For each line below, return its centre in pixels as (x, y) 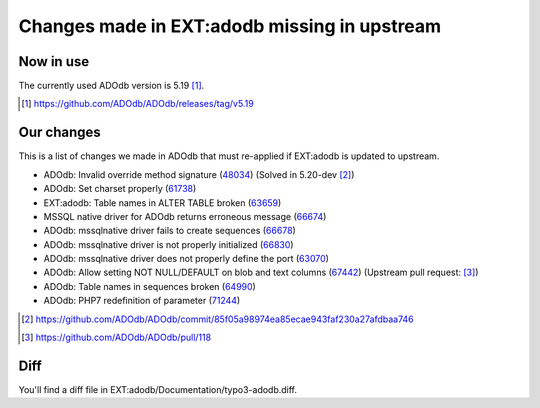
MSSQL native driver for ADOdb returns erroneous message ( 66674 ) (185, 216)
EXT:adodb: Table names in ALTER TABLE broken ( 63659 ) (162, 202)
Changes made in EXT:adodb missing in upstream (230, 26)
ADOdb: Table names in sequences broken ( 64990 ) (150, 286)
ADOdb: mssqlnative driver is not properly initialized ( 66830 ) (168, 244)
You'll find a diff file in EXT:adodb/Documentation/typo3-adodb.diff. (158, 389)
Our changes (60, 132)
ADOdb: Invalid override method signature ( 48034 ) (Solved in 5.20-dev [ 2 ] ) (199, 174)
